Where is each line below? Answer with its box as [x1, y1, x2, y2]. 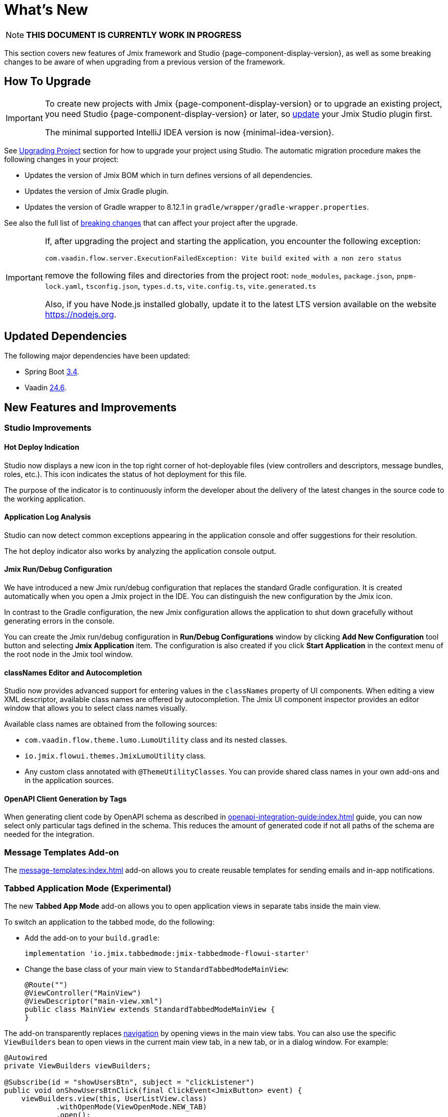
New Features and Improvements [4, 401, 177, 414]
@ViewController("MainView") [25, 988, 141, 997]
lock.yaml [45, 282, 81, 290]
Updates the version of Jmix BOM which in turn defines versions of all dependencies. [25, 170, 313, 179]
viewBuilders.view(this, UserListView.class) [21, 1094, 207, 1103]
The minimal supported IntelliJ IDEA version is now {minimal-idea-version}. [45, 127, 334, 137]
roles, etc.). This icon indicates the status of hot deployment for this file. [4, 469, 247, 478]
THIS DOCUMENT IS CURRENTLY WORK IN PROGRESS [26, 29, 242, 40]
